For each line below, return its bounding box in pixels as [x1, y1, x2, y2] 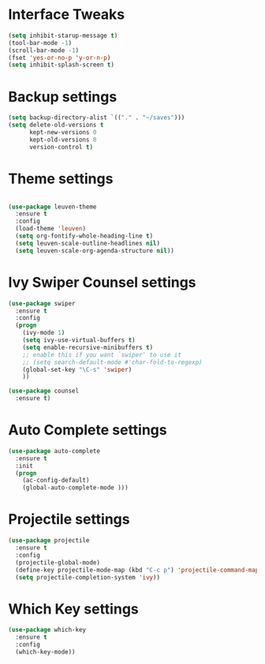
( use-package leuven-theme [8, 203, 97, 211]
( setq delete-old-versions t [8, 121, 104, 129]
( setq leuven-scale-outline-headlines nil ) [15, 239, 160, 247]
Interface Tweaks [8, 6, 125, 24]
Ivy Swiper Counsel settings [8, 273, 196, 291]
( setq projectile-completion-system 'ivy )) [15, 573, 160, 581]
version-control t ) [28, 143, 93, 151]
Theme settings [8, 170, 114, 187]
